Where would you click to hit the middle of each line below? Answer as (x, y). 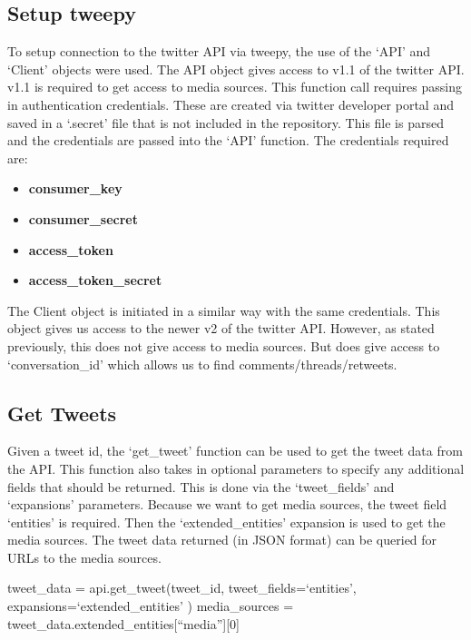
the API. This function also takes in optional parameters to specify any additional (236, 468)
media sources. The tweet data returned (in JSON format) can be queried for (222, 540)
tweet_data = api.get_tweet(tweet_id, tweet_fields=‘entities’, (182, 588)
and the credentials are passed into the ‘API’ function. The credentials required (228, 140)
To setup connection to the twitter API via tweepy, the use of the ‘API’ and (219, 51)
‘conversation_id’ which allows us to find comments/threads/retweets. (202, 364)
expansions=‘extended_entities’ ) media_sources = (151, 606)
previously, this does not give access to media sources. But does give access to (224, 345)
